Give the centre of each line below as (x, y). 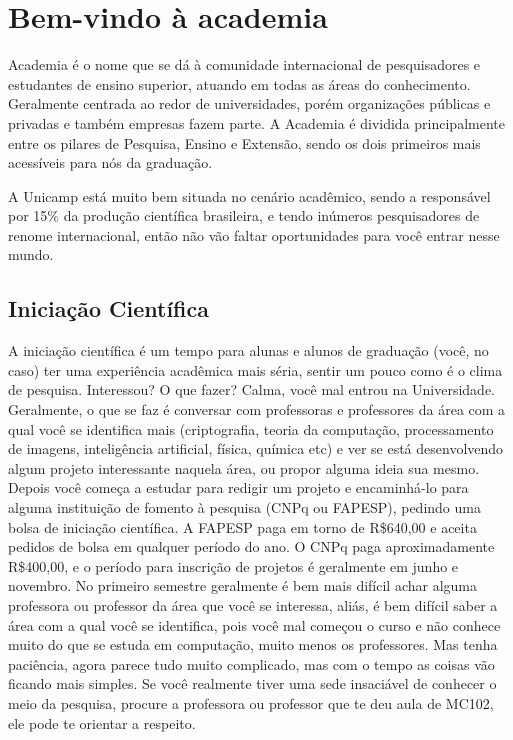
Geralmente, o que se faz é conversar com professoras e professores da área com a (257, 409)
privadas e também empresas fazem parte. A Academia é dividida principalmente (256, 122)
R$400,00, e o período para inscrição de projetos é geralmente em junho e (233, 565)
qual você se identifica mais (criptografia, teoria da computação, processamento (251, 428)
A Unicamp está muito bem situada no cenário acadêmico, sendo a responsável (249, 195)
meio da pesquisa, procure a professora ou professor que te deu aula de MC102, (251, 702)
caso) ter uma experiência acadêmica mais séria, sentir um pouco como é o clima (255, 369)
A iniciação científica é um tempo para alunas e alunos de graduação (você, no (248, 350)
